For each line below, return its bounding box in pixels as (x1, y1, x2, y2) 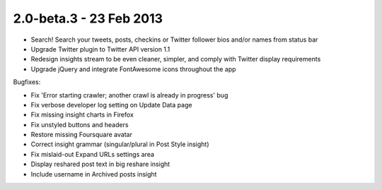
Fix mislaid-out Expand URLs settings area (30, 150, 155, 158)
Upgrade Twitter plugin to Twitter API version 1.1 (30, 44, 170, 53)
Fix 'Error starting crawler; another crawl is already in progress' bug (30, 90, 228, 99)
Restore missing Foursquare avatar (30, 131, 132, 139)
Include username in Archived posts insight (30, 170, 157, 178)
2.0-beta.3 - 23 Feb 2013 (13, 11, 163, 26)
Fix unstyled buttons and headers (30, 120, 129, 129)
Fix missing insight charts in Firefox (30, 110, 134, 119)
